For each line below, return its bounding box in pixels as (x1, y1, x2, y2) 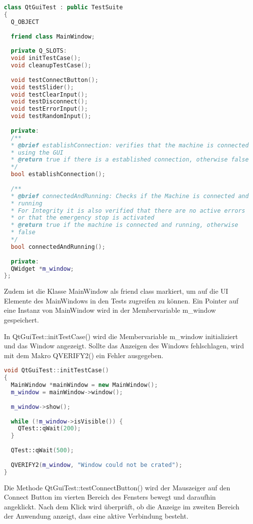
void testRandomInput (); (11, 113, 91, 120)
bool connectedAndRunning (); (11, 243, 105, 250)
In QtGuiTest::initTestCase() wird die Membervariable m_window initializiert (4, 331, 238, 341)
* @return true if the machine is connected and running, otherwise (11, 222, 238, 229)
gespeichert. (4, 315, 39, 325)
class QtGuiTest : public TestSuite (4, 4, 123, 11)
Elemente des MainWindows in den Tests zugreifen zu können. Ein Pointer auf (4, 295, 239, 305)
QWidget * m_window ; (11, 265, 74, 272)
